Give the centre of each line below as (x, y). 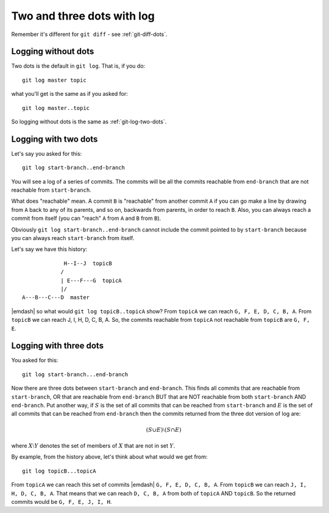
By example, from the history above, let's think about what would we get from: (109, 457)
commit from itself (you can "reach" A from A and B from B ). (86, 218)
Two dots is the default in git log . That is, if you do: (78, 66)
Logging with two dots (55, 139)
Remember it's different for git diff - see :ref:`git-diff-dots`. (89, 34)
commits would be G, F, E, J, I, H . (62, 501)
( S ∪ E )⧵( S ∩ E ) (164, 430)
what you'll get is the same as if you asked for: (69, 94)
